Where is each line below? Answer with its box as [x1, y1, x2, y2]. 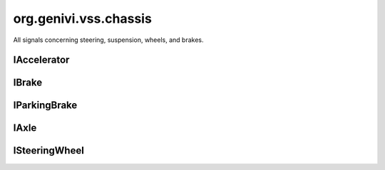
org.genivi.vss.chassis [13, 11, 153, 26]
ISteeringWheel [13, 144, 85, 156]
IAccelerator [13, 54, 70, 66]
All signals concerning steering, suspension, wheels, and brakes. [13, 36, 204, 44]
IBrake [13, 77, 43, 89]
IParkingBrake [13, 100, 78, 112]
